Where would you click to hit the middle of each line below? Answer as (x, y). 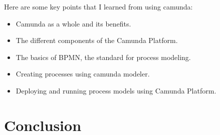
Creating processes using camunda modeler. (83, 74)
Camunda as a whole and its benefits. (73, 23)
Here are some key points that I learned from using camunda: (98, 6)
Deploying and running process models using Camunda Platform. (116, 90)
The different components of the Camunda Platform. (97, 40)
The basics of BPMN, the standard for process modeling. (103, 57)
